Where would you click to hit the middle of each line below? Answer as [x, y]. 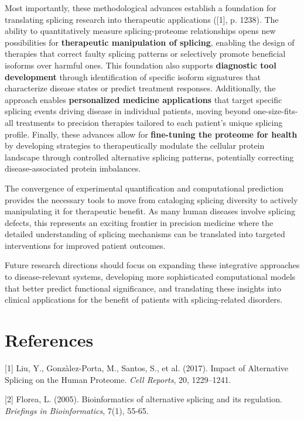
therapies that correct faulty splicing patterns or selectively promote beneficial [145, 54]
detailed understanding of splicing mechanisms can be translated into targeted [145, 234]
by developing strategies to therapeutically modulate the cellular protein [135, 146]
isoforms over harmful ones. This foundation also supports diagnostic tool [141, 65]
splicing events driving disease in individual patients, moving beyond [128, 111]
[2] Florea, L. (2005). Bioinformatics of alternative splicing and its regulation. [144, 399]
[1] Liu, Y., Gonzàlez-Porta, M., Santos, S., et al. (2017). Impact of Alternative [147, 367]
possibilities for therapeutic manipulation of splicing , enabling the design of [150, 42]
